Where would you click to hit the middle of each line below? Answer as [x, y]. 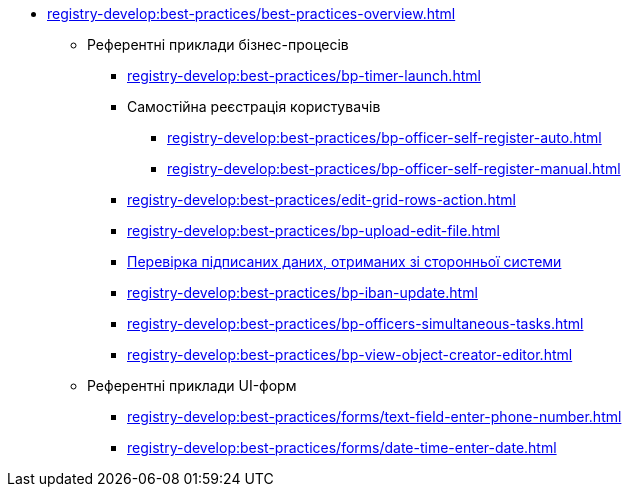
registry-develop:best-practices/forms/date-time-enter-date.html [342, 447]
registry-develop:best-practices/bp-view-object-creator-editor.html [350, 354]
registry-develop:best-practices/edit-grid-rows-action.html [321, 199]
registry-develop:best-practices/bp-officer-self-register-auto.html [384, 137]
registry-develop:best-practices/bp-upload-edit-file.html [313, 230]
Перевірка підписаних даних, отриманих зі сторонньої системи [344, 261]
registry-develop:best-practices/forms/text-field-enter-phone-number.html [374, 416]
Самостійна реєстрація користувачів [254, 106]
